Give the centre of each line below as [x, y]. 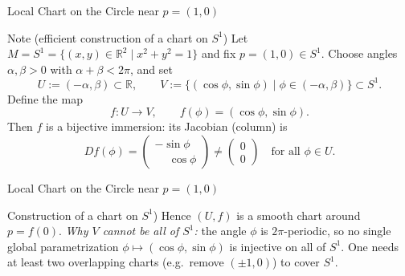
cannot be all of [141, 231]
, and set [151, 69]
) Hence [172, 215]
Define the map [45, 98]
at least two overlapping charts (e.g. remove [116, 262]
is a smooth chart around [299, 215]
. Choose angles [359, 53]
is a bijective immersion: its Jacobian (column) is [167, 126]
